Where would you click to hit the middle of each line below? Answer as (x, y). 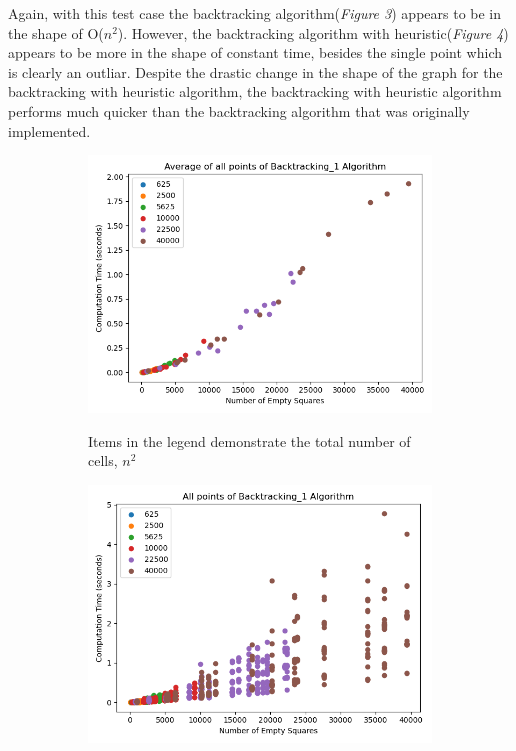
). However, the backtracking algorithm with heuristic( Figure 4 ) (313, 32)
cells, (103, 460)
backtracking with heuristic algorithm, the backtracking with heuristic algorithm (255, 91)
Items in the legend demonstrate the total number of (249, 440)
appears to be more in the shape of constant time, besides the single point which (255, 52)
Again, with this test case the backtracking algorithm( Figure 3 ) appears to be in (255, 13)
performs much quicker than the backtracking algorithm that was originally (239, 110)
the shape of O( (56, 32)
